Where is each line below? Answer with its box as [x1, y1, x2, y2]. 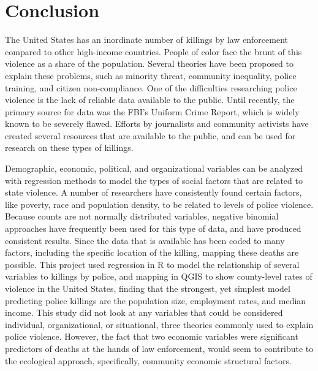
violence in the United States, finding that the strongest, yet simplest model [5, 282, 290, 294]
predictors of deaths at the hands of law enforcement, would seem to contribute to [5, 342, 314, 354]
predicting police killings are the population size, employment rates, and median [5, 294, 306, 307]
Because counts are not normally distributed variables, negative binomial [5, 210, 279, 223]
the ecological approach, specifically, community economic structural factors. [5, 354, 292, 367]
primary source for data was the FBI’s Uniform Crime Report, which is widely [5, 105, 300, 118]
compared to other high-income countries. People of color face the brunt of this [5, 45, 302, 58]
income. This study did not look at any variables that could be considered [5, 306, 283, 319]
